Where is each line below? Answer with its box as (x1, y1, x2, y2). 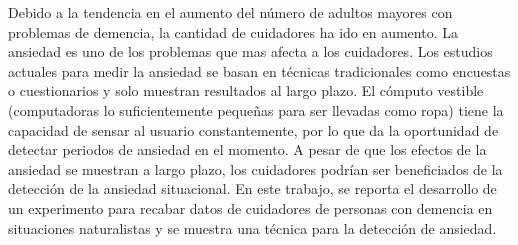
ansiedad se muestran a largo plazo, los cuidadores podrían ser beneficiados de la (8, 158, 503, 179)
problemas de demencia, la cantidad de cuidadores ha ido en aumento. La (8, 21, 458, 42)
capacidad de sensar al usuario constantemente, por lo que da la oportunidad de (8, 119, 499, 140)
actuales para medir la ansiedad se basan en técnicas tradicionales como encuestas (8, 60, 511, 81)
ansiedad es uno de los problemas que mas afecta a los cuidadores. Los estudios (8, 41, 493, 62)
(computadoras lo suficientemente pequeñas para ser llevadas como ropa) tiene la (8, 99, 504, 120)
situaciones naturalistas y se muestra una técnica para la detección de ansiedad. (8, 217, 497, 238)
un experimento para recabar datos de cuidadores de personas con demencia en (8, 197, 493, 218)
